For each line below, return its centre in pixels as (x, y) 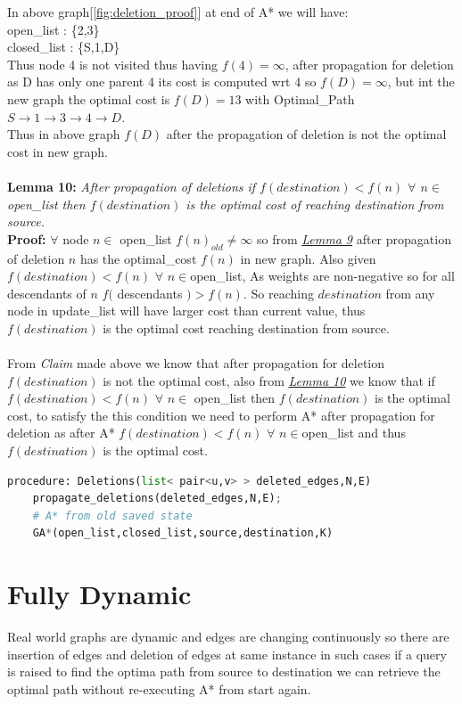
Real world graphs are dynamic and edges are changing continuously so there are (228, 637)
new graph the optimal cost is (89, 98)
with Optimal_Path (300, 98)
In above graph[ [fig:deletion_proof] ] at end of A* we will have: (178, 12)
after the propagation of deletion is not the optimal (306, 134)
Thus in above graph (64, 134)
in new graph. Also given (308, 258)
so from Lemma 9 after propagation (354, 238)
